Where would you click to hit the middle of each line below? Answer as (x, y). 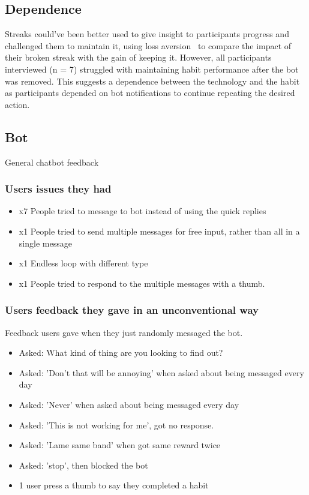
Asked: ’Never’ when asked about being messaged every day (129, 404)
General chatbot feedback (52, 162)
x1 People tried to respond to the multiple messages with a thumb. (142, 283)
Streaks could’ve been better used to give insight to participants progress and (147, 34)
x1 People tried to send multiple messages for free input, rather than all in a (159, 231)
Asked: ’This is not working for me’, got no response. (116, 424)
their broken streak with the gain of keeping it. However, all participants (138, 57)
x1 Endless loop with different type (83, 263)
